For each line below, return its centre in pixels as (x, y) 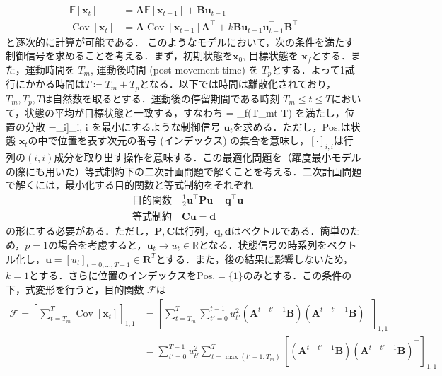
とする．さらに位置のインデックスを (113, 275)
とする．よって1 (308, 69)
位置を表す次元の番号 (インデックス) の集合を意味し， (184, 140)
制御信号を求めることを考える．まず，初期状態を (119, 55)
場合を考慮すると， (103, 245)
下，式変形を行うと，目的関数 (75, 289)
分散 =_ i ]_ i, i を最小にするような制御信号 (123, 126)
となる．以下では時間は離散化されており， (238, 84)
